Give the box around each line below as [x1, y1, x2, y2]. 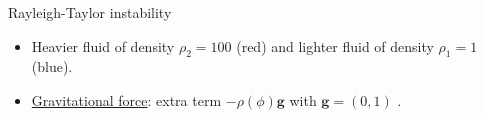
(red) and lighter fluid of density [236, 35, 434, 56]
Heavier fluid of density [31, 35, 175, 56]
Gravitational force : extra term [31, 89, 222, 110]
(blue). [31, 56, 73, 77]
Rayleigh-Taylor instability [8, 2, 172, 22]
